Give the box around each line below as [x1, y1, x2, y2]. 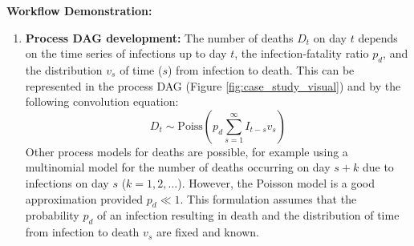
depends [358, 29, 398, 46]
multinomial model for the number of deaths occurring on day [25, 159, 331, 175]
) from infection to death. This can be [167, 61, 355, 78]
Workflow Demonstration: [6, 2, 152, 18]
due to [362, 159, 394, 175]
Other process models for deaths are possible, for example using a [25, 143, 348, 159]
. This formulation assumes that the [180, 190, 357, 207]
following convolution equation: [25, 93, 179, 110]
